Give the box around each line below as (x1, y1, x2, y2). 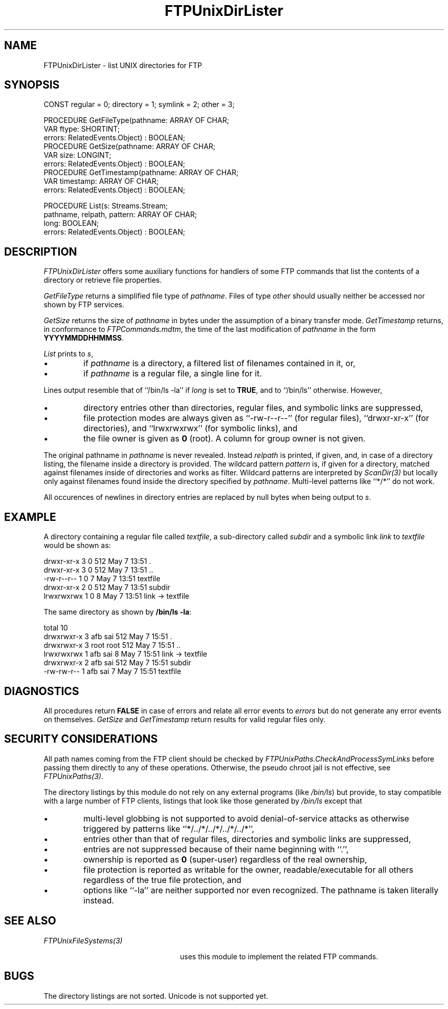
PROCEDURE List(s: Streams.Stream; (43, 201, 168, 211)
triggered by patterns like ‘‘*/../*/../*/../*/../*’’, (83, 823, 255, 834)
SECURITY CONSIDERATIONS (4, 732, 158, 746)
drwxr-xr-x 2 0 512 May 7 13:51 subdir (43, 583, 170, 592)
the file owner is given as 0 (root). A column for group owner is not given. (83, 433, 366, 444)
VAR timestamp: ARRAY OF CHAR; (43, 177, 159, 186)
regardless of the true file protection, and (83, 874, 241, 885)
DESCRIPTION (4, 245, 77, 258)
